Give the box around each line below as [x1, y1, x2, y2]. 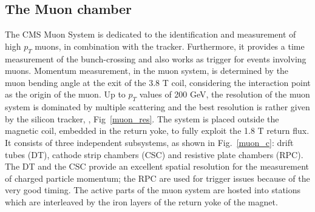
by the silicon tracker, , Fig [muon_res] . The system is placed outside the [5, 112, 279, 125]
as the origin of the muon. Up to [5, 88, 126, 101]
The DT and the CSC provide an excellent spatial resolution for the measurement [5, 160, 310, 173]
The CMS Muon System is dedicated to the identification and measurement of [5, 28, 296, 41]
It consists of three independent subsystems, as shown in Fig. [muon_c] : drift [5, 136, 294, 148]
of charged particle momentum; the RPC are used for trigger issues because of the [5, 171, 310, 184]
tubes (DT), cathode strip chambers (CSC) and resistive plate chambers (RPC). [5, 148, 303, 161]
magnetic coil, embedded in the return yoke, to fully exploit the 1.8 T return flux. [5, 124, 310, 137]
